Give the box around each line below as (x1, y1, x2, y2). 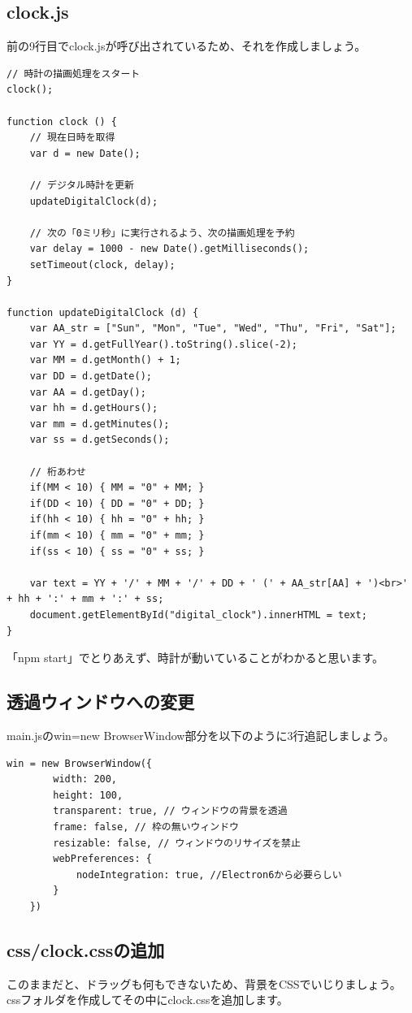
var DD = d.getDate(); (29, 370, 152, 383)
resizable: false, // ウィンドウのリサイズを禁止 (53, 837, 301, 849)
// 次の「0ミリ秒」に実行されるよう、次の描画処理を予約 (29, 227, 295, 239)
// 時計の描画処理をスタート (7, 67, 141, 80)
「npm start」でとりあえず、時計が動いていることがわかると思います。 (7, 649, 384, 666)
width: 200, (53, 773, 118, 786)
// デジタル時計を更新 (29, 179, 134, 191)
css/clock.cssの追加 (7, 937, 165, 962)
